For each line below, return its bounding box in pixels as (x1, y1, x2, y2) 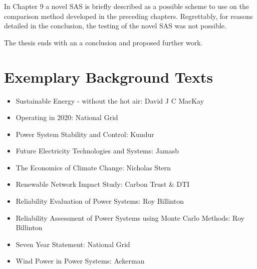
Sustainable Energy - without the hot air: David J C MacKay (15, 95, 204, 106)
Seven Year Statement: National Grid (15, 239, 130, 249)
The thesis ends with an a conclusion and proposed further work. (4, 37, 203, 47)
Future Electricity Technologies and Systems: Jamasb (15, 145, 179, 156)
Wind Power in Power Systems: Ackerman (15, 256, 145, 266)
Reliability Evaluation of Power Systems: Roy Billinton (15, 196, 184, 206)
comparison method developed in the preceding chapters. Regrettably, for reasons (4, 10, 253, 21)
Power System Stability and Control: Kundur (15, 129, 154, 139)
